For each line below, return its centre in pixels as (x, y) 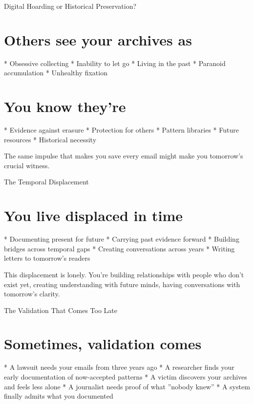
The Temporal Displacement (46, 182)
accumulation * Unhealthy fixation (56, 73)
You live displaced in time (94, 215)
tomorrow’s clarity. (32, 294)
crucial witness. (27, 165)
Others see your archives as (98, 39)
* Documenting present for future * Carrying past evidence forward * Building (122, 239)
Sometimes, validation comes (103, 344)
